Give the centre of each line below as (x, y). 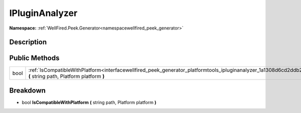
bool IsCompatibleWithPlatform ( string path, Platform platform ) (89, 102)
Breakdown (28, 90)
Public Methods (34, 58)
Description (28, 42)
